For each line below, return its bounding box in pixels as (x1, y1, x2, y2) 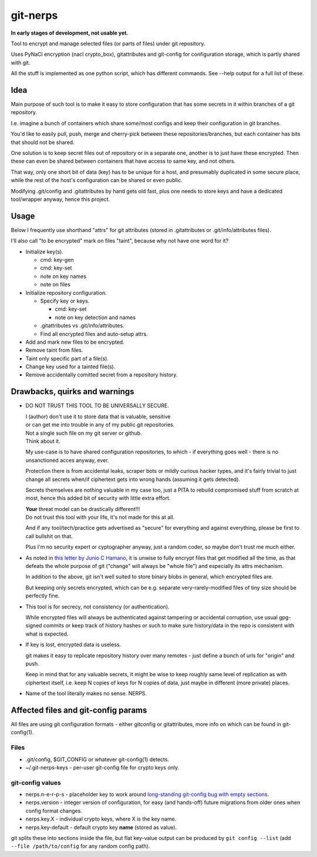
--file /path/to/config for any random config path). (11, 843, 150, 850)
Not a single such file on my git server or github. (25, 429, 142, 436)
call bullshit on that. (25, 532, 73, 540)
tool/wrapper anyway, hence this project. (11, 196, 110, 203)
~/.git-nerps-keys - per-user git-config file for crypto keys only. (25, 764, 180, 771)
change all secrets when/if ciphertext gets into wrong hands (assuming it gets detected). (25, 476, 241, 483)
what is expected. (25, 630, 69, 637)
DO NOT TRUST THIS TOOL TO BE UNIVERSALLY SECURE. (25, 402, 170, 409)
